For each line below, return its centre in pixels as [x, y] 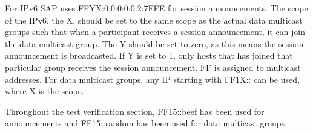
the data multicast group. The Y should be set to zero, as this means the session [154, 43]
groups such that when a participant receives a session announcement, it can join [155, 32]
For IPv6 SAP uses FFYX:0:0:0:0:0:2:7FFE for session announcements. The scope [156, 8]
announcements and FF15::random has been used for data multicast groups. [146, 123]
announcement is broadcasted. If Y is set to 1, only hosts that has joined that [149, 55]
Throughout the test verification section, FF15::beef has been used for [135, 111]
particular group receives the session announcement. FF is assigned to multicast [153, 67]
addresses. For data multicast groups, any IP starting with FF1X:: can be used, [152, 79]
